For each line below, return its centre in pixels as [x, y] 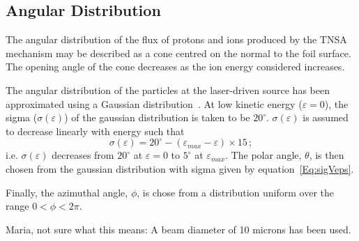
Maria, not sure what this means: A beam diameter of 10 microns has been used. [178, 229]
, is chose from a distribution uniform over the [235, 192]
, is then [327, 155]
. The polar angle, [263, 155]
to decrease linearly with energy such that [95, 131]
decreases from [83, 155]
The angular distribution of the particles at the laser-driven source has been [168, 90]
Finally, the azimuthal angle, [67, 192]
